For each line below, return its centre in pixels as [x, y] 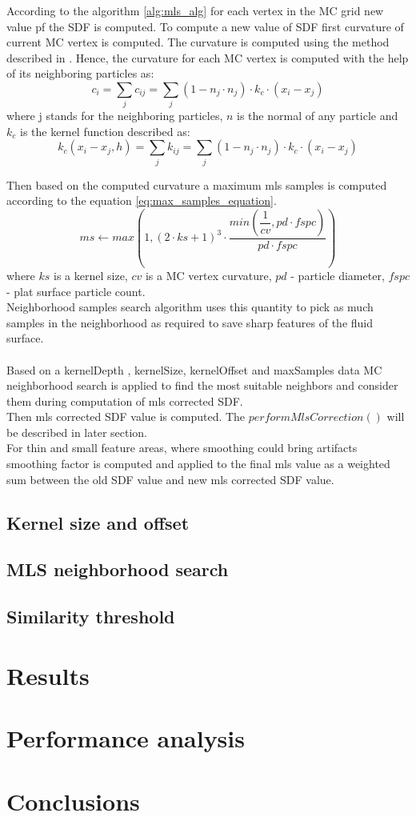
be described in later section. [77, 432]
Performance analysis [126, 738]
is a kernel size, [91, 275]
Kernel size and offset [98, 522]
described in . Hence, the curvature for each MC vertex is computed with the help [208, 57]
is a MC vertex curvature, [208, 275]
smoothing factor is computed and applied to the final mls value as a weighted [198, 464]
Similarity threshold [91, 617]
